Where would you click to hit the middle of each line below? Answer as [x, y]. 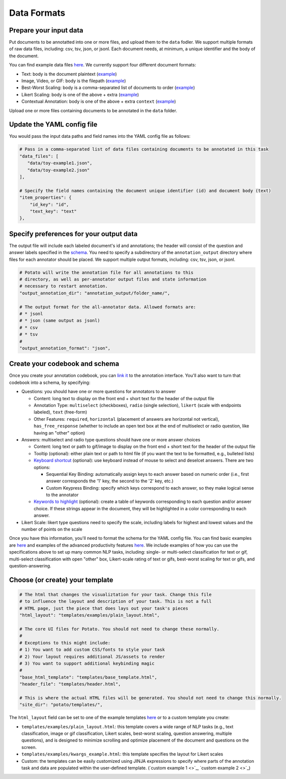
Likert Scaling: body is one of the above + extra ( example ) [80, 94]
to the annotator [62, 495]
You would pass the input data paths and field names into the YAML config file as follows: [100, 136]
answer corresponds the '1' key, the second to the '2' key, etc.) [110, 481]
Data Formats [37, 13]
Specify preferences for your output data [73, 234]
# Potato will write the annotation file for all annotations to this [107, 272]
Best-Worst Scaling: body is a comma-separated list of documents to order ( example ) [108, 88]
